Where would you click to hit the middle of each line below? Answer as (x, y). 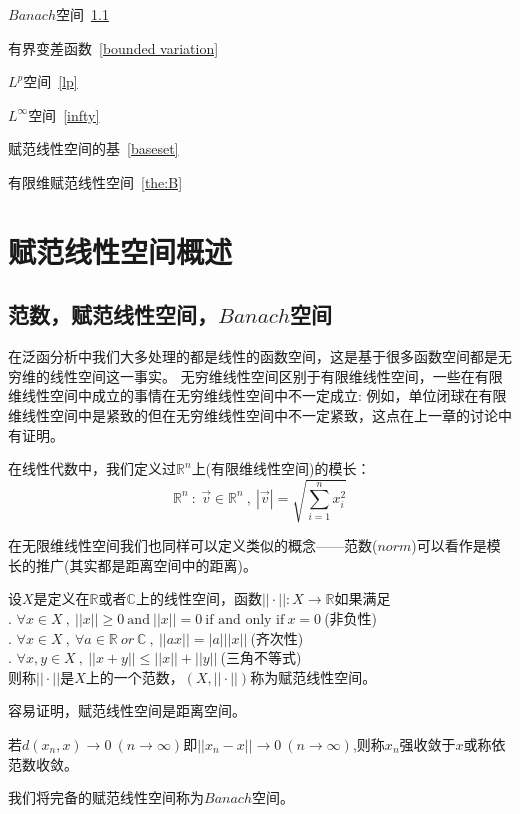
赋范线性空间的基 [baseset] (93, 148)
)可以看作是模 (456, 545)
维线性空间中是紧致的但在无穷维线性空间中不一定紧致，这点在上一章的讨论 (253, 414)
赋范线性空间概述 (120, 250)
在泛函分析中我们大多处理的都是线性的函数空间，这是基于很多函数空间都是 (253, 356)
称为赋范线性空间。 (313, 676)
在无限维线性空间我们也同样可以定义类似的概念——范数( (193, 545)
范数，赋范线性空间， (113, 314)
